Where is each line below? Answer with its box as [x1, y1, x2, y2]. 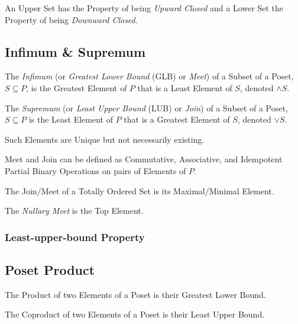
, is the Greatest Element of [26, 81, 127, 94]
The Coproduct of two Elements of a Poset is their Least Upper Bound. [5, 308, 265, 320]
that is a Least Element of [137, 81, 232, 94]
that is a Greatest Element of [124, 113, 230, 126]
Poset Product [5, 260, 95, 278]
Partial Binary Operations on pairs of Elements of [5, 164, 186, 177]
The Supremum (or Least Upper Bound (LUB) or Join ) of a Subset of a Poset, [5, 101, 288, 114]
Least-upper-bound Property [5, 229, 145, 244]
